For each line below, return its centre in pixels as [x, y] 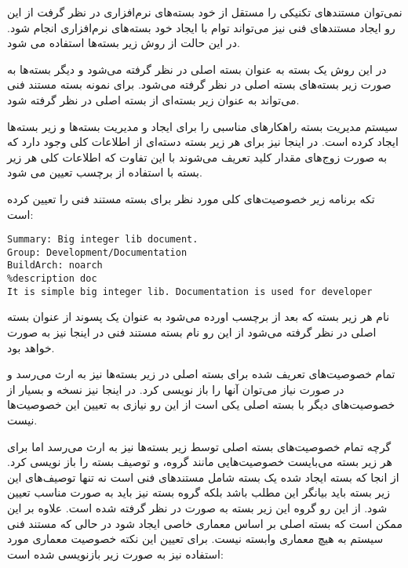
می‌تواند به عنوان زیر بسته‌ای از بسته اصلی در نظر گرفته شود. [153, 99]
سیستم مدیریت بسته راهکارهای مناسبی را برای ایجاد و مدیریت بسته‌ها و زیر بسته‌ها [202, 126]
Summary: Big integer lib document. [103, 240]
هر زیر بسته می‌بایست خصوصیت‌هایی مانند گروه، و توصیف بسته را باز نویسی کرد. [200, 462]
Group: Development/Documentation [97, 252]
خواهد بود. [31, 347]
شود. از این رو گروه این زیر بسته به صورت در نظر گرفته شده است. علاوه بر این [197, 507]
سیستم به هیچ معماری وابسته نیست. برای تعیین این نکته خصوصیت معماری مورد [195, 539]
